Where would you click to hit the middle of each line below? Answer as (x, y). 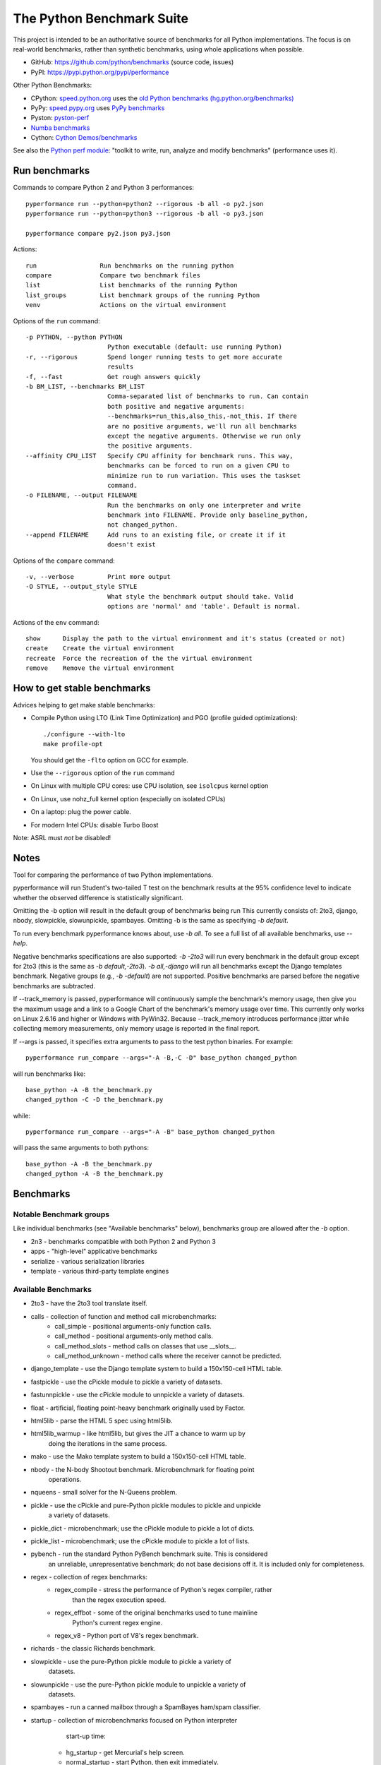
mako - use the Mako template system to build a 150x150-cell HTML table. (138, 1456)
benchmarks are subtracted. (54, 986)
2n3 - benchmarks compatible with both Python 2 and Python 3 (123, 1241)
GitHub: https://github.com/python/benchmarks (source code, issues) (132, 62)
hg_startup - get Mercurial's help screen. (125, 1752)
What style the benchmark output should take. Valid (200, 596)
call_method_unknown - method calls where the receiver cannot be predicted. (168, 1356)
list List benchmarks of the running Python (132, 285)
